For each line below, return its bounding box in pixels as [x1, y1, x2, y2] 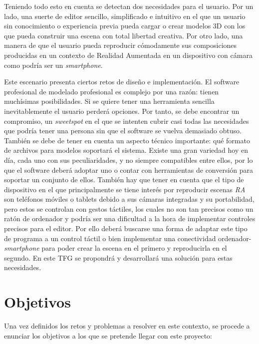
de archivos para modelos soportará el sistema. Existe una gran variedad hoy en [4, 145, 248, 155]
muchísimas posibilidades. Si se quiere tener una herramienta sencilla [4, 96, 215, 106]
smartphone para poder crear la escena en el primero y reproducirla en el [4, 243, 227, 253]
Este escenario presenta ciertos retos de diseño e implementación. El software [4, 76, 240, 87]
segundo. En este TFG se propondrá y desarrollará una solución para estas [4, 252, 233, 263]
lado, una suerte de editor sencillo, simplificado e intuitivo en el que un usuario [4, 10, 246, 21]
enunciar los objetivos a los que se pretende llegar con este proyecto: [4, 330, 212, 341]
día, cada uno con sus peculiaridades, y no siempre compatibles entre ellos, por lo [4, 154, 253, 165]
